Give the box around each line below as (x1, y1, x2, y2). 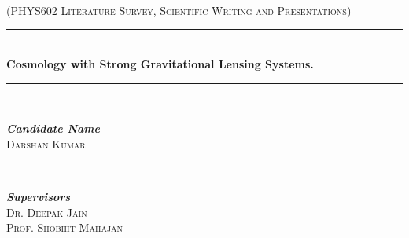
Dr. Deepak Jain (6, 203, 87, 220)
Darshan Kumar (6, 135, 86, 152)
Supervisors (6, 188, 71, 204)
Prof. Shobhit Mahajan (6, 219, 123, 236)
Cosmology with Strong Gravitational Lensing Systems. (6, 55, 314, 71)
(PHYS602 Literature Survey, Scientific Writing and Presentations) (6, 2, 352, 18)
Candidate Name (6, 120, 100, 137)
